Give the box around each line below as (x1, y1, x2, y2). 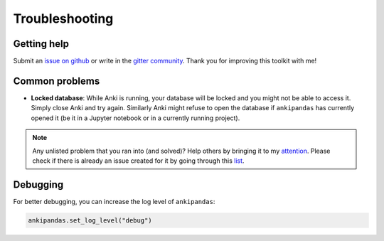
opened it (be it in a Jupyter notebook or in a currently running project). (31, 114, 240, 122)
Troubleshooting (13, 11, 114, 26)
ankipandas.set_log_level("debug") (28, 216, 152, 224)
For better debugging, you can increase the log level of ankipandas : (13, 197, 215, 205)
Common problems (13, 75, 100, 87)
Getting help (13, 38, 69, 50)
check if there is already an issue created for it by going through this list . (32, 156, 245, 165)
